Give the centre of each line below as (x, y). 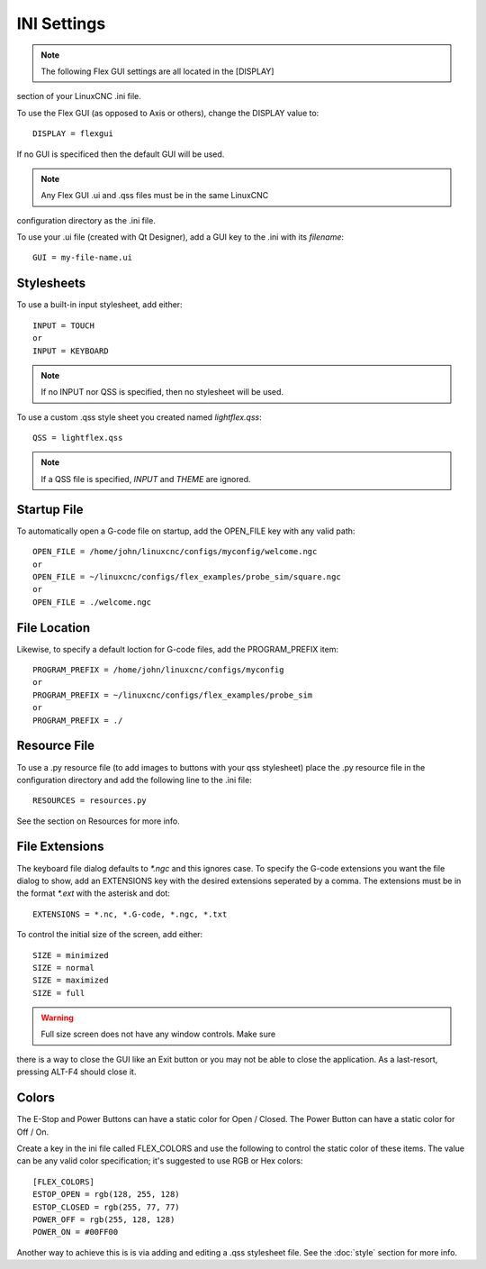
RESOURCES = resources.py (90, 801)
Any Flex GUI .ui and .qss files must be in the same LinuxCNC (155, 196)
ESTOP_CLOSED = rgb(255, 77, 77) (106, 1207)
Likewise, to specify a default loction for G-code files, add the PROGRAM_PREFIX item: (178, 649)
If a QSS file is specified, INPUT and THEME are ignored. (146, 479)
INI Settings (61, 23)
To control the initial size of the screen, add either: (110, 935)
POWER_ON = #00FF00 (76, 1232)
